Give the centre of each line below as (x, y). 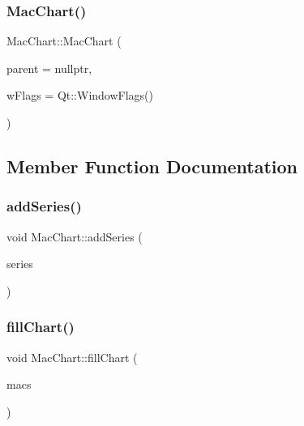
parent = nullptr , (49, 68)
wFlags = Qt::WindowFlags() (80, 95)
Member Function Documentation (152, 166)
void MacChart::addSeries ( (75, 236)
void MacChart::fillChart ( (72, 357)
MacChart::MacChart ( (64, 41)
